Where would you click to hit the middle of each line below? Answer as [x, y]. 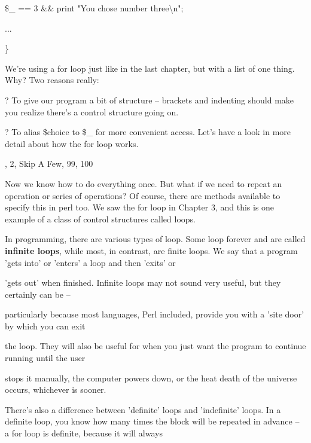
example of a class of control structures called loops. [100, 219]
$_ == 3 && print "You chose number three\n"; [94, 8]
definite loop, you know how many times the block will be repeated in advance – [152, 421]
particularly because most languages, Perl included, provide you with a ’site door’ [155, 314]
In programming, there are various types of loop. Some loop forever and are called [155, 239]
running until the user [45, 358]
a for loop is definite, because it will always [84, 433]
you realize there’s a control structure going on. [92, 111]
